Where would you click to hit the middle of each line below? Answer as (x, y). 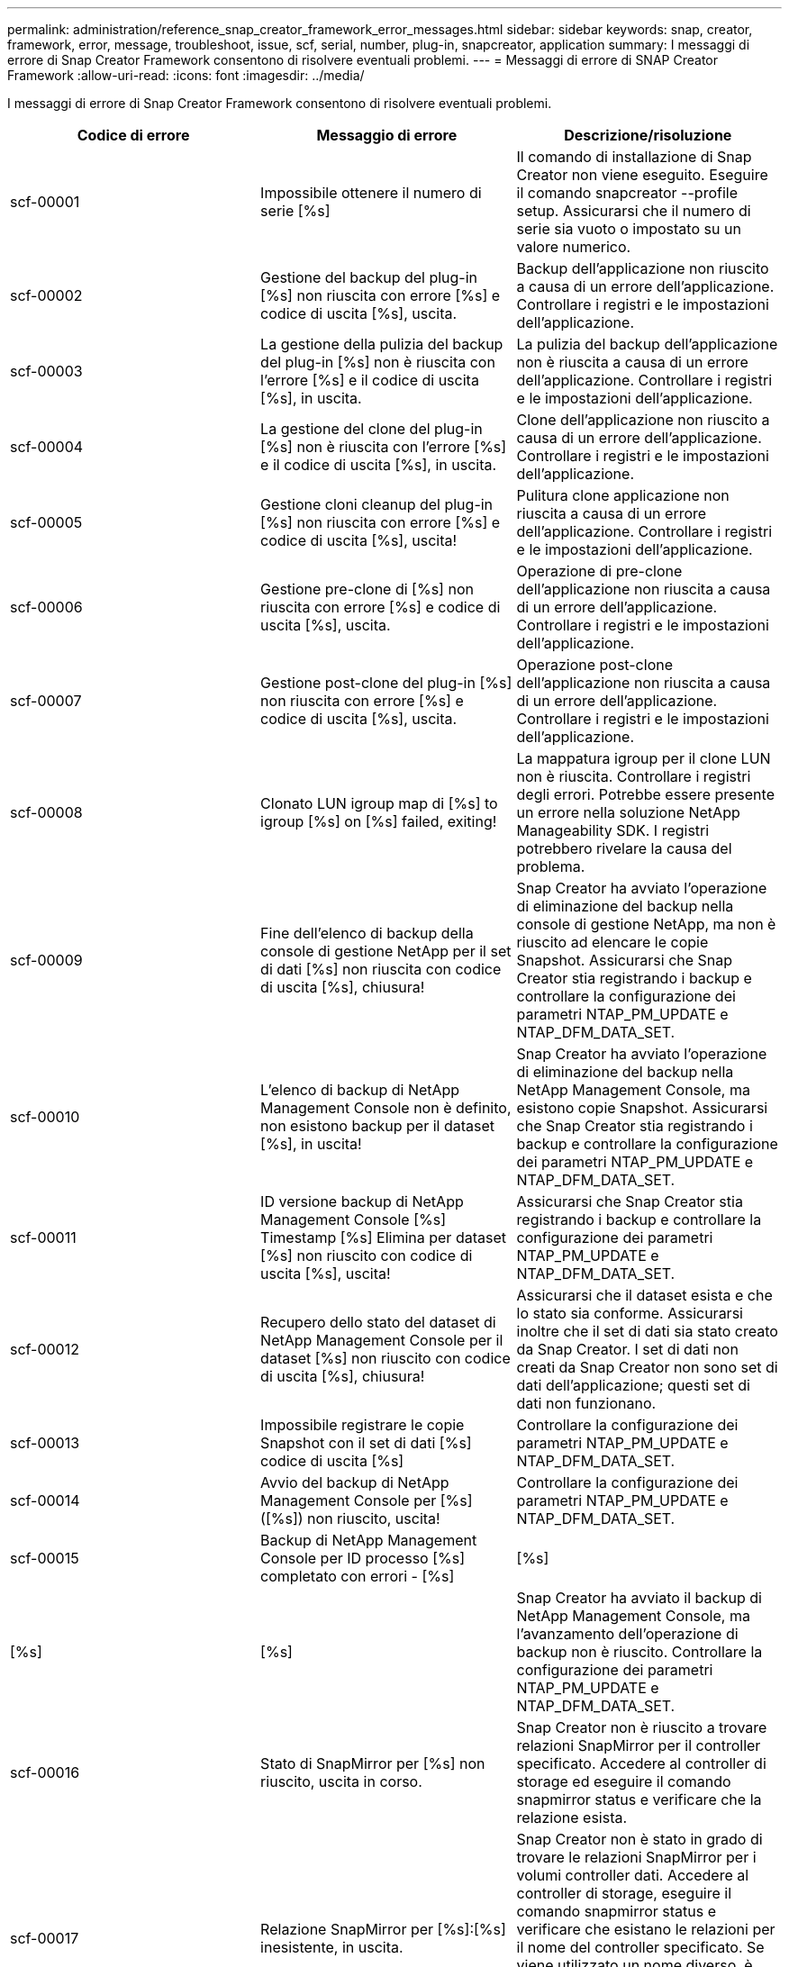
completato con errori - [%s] (358, 1576)
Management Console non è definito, (386, 1108)
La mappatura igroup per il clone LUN (644, 758)
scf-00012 (45, 1349)
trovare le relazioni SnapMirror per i (636, 1857)
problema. (551, 866)
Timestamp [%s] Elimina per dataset (383, 1237)
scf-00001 (45, 202)
